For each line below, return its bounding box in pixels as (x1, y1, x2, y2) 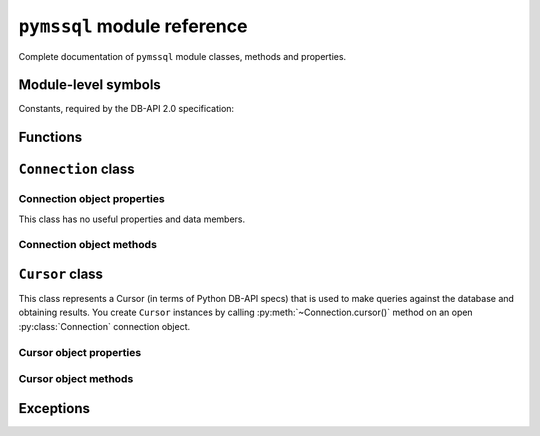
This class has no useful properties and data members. (18, 213, 246, 225)
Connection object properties (18, 192, 165, 206)
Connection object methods (18, 238, 157, 252)
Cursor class (18, 266, 104, 282)
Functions (18, 129, 83, 146)
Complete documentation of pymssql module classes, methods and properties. (18, 50, 347, 62)
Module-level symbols (18, 76, 162, 94)
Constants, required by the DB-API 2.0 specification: (18, 103, 235, 115)
